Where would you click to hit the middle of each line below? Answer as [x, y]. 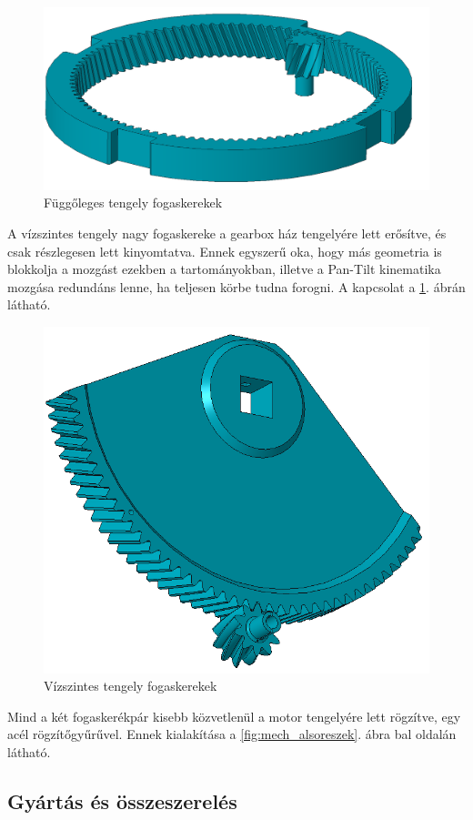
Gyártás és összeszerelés [122, 800]
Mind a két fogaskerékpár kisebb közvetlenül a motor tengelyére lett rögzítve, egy [234, 716]
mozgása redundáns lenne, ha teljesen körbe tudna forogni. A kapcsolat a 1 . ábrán [236, 286]
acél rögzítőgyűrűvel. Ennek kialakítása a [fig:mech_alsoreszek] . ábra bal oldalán [232, 734]
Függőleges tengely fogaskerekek [133, 202]
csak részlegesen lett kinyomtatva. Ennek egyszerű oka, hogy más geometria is [225, 251]
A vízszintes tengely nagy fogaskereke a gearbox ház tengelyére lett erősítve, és [227, 233]
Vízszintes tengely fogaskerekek [131, 686]
